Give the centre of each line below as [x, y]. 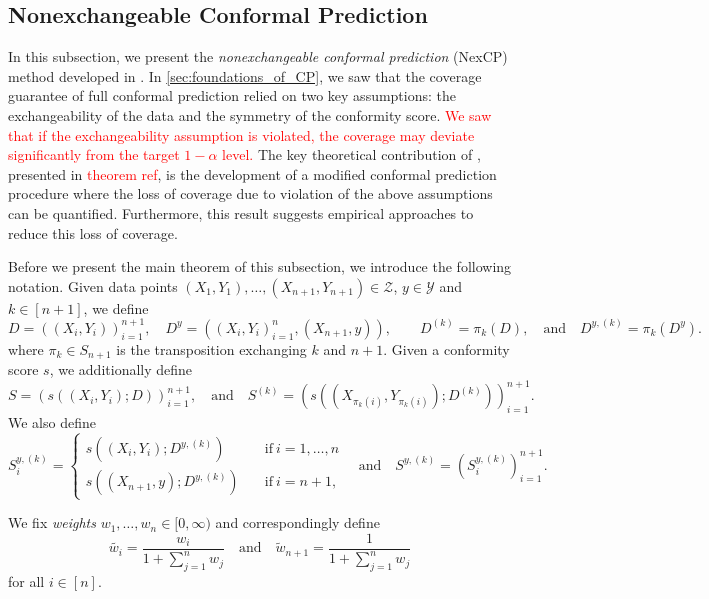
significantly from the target [94, 154]
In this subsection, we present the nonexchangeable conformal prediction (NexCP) [258, 56]
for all [26, 581]
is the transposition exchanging [211, 348]
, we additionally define [121, 369]
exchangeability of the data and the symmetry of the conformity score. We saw [250, 114]
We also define [52, 422]
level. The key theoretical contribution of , [351, 154]
